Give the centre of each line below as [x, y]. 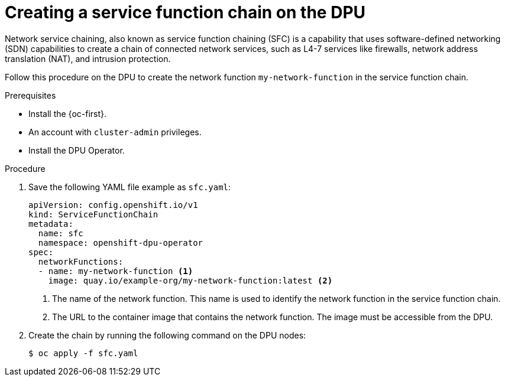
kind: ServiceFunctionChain [93, 214]
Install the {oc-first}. [68, 113]
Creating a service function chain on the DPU [185, 12]
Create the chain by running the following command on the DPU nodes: [167, 335]
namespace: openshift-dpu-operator [121, 242]
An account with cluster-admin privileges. [115, 132]
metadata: [51, 224]
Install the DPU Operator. [77, 150]
